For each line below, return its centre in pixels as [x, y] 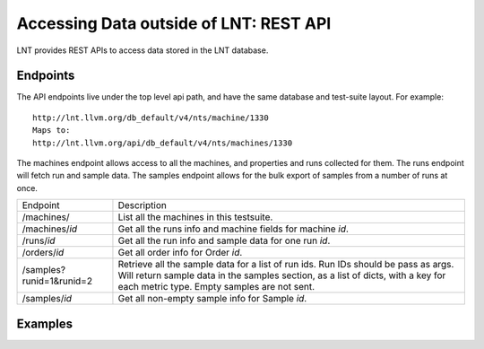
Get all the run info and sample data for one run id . [224, 240]
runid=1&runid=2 [57, 281]
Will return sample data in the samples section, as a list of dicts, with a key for [282, 275]
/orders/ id [43, 253]
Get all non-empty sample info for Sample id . [212, 299]
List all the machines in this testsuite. [195, 217]
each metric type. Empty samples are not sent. [216, 287]
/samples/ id [47, 299]
